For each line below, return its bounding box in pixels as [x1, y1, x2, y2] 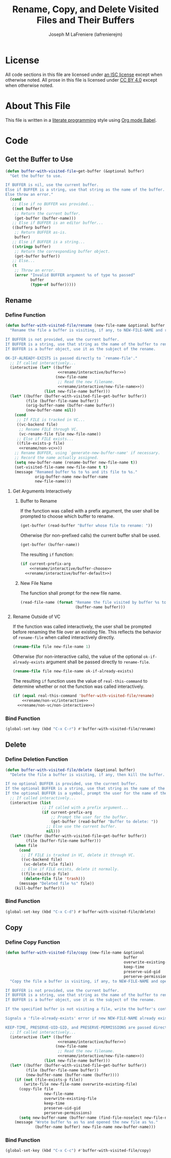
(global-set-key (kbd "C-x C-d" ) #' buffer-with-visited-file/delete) [5, 909, 156, 914]
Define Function [5, 311, 46, 318]
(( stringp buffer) [12, 244, 51, 249]
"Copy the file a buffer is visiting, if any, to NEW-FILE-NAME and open [10, 979, 169, 984]
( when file [14, 843, 38, 848]
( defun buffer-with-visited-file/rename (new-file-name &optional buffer [5, 323, 165, 328]
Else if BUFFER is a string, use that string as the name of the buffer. [5, 187, 165, 192]
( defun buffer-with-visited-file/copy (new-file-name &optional [5, 950, 145, 956]
